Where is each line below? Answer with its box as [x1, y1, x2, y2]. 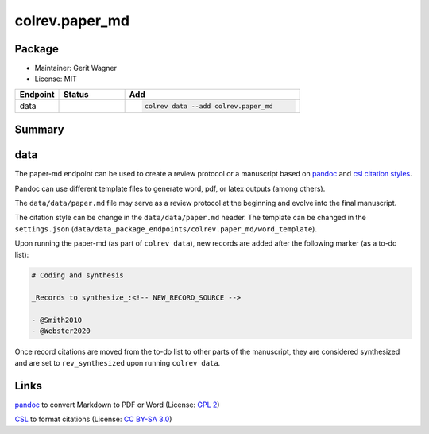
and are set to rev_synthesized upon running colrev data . [14, 358, 221, 367]
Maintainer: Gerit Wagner [34, 64, 117, 73]
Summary [14, 123, 64, 137]
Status [64, 88, 89, 99]
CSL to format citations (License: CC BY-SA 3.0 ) [14, 414, 172, 424]
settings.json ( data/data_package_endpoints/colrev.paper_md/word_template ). [14, 223, 318, 234]
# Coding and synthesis [31, 271, 125, 280]
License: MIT [34, 74, 77, 83]
